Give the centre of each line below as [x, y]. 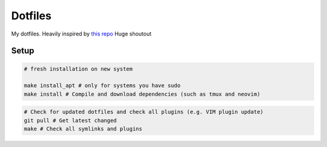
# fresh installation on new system [78, 69]
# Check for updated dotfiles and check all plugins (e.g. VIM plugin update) [144, 112]
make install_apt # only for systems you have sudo [102, 86]
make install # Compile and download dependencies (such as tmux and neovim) [142, 94]
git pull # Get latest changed [71, 120]
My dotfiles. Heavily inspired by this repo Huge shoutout [81, 34]
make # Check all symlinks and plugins [83, 129]
